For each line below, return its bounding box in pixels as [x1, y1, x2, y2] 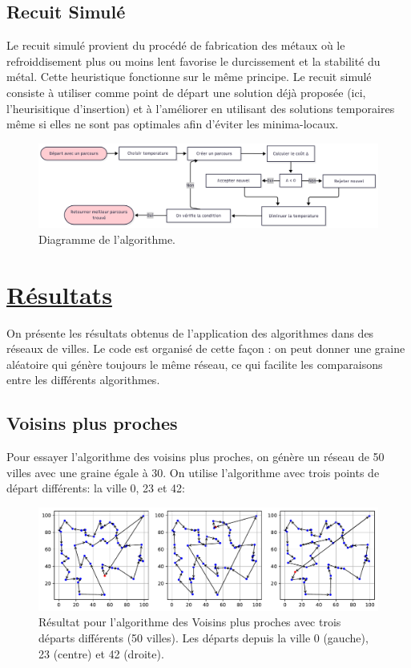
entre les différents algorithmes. [6, 371, 160, 388]
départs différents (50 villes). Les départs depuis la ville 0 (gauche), [38, 629, 369, 646]
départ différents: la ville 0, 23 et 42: [6, 480, 185, 496]
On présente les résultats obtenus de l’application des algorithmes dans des [6, 324, 374, 341]
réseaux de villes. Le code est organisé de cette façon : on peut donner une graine [6, 340, 405, 357]
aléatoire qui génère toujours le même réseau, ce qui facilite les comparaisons [6, 355, 383, 372]
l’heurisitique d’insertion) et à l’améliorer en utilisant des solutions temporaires [6, 99, 395, 116]
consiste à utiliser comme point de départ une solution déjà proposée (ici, [6, 83, 366, 100]
